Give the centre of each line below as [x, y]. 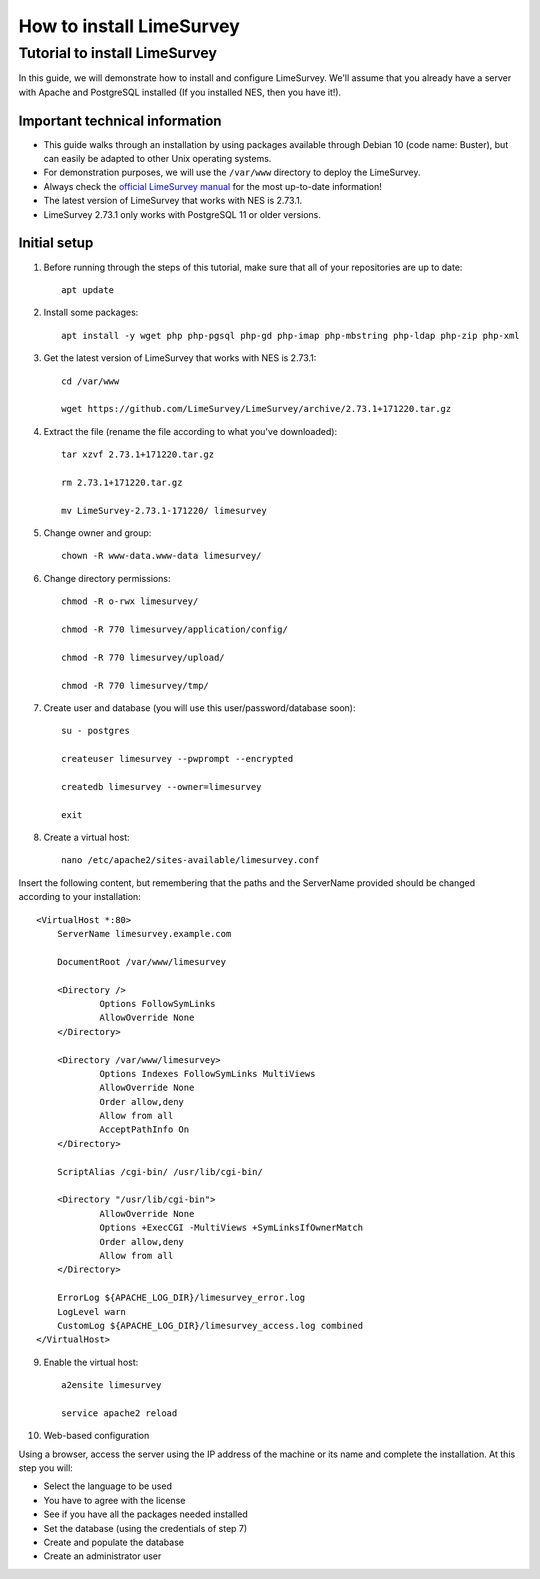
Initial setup [56, 243]
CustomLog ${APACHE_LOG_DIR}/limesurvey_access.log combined [210, 1325]
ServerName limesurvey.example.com [144, 933]
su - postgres [95, 731]
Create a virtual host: [86, 837]
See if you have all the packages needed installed [146, 1514]
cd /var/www [90, 381]
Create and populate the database [114, 1542]
